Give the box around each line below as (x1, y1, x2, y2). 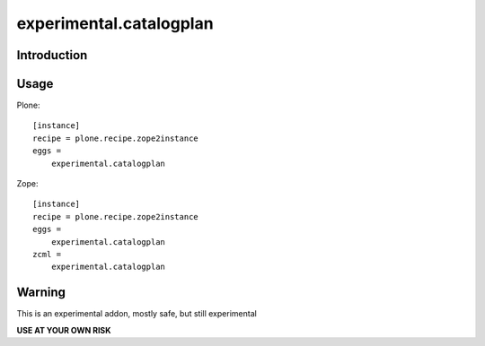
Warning (16, 285, 66, 300)
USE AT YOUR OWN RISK (16, 324, 111, 335)
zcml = (32, 249, 62, 259)
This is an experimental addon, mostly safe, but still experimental (16, 308, 258, 319)
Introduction (16, 48, 88, 63)
